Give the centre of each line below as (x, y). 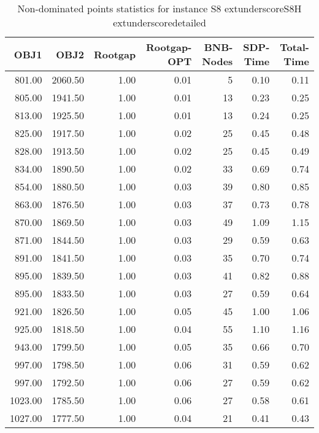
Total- (294, 47)
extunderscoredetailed (159, 22)
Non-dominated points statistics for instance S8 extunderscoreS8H (159, 8)
